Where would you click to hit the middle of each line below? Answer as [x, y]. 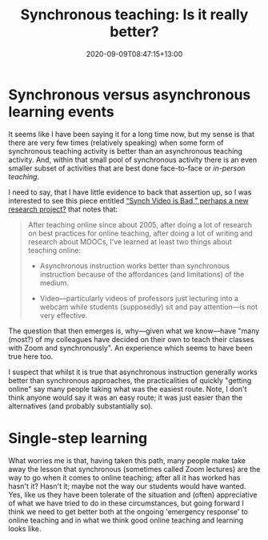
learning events [61, 112]
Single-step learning [78, 438]
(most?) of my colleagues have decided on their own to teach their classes [131, 339]
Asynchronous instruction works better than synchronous [135, 265]
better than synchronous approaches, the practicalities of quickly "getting [130, 380]
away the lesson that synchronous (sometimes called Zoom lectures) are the [134, 469]
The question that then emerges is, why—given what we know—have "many [134, 331]
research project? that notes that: [63, 209]
